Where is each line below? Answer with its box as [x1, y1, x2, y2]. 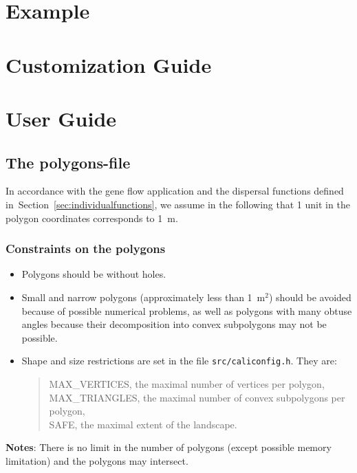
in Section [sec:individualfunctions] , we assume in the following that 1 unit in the [6, 197, 350, 211]
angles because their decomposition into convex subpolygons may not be [21, 317, 327, 331]
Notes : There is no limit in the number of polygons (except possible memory [6, 440, 332, 454]
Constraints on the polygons [6, 240, 166, 257]
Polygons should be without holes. [21, 267, 166, 281]
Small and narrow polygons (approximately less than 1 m [21, 289, 266, 304]
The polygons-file [6, 151, 131, 173]
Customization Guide [6, 50, 212, 78]
